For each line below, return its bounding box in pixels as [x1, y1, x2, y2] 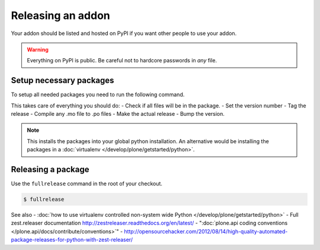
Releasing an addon [11, 9, 111, 22]
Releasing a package [11, 164, 89, 175]
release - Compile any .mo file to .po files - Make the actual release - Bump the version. [11, 110, 225, 118]
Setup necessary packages [11, 75, 114, 86]
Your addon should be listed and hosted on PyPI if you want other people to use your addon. [11, 30, 237, 37]
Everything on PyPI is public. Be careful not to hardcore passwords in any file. [27, 57, 217, 64]
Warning [27, 46, 49, 53]
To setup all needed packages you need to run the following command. [11, 91, 185, 98]
